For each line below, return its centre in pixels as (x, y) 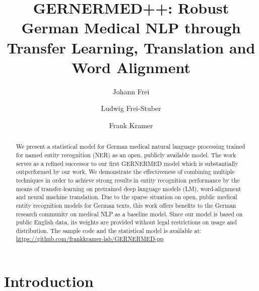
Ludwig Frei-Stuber (131, 108)
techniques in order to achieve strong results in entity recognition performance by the (128, 180)
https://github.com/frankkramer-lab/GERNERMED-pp (90, 239)
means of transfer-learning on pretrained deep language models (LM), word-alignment (128, 188)
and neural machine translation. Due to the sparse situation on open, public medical (126, 197)
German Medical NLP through (131, 27)
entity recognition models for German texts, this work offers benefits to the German (126, 205)
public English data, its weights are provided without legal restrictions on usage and (126, 222)
